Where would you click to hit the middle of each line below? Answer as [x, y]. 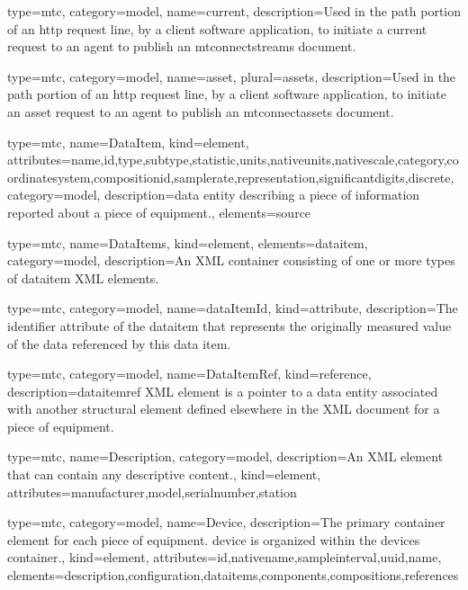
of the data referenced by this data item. [119, 343]
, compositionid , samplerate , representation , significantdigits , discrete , [272, 177]
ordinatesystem [49, 177]
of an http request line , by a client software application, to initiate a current [217, 28]
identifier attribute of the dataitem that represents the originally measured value [229, 325]
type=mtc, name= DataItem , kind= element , [128, 142]
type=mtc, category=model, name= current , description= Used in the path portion [234, 11]
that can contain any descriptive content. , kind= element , [164, 474]
